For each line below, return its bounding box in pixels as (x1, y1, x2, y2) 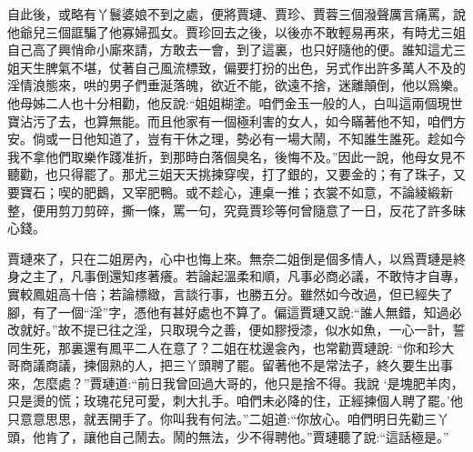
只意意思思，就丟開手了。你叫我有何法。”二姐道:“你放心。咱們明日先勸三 (7, 409, 438, 428)
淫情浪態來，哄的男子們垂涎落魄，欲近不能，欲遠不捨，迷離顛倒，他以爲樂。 (7, 75, 466, 95)
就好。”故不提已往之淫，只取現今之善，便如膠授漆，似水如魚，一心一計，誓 (19, 320, 466, 339)
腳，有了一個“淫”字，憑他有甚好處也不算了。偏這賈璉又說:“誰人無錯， (7, 302, 424, 321)
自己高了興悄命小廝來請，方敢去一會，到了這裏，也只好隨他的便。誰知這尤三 (7, 40, 466, 59)
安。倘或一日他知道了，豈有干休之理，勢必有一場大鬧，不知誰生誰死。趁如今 (7, 129, 466, 148)
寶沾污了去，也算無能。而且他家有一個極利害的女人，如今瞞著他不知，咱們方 (7, 111, 466, 130)
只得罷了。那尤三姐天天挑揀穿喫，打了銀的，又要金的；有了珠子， (57, 165, 453, 184)
